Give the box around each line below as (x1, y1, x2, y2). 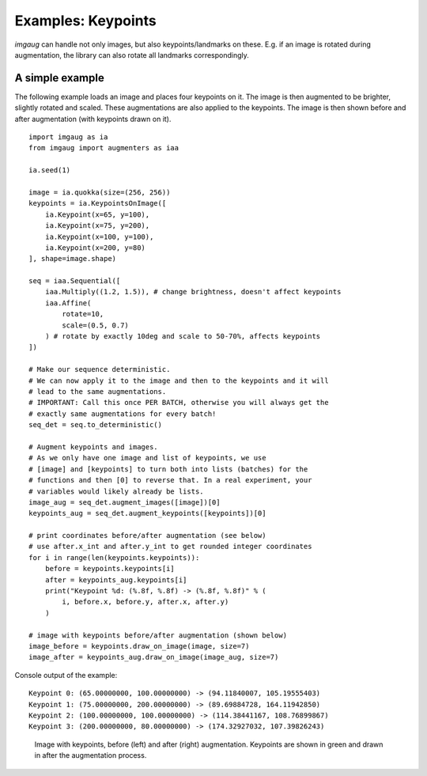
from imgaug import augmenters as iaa (28, 143, 179, 153)
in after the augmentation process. (34, 751, 147, 760)
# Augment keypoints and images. (28, 442, 158, 451)
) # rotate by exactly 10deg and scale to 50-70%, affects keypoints (44, 332, 321, 341)
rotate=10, (62, 309, 104, 319)
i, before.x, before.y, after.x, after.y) (62, 597, 229, 607)
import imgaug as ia (28, 133, 108, 142)
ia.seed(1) (28, 166, 71, 175)
